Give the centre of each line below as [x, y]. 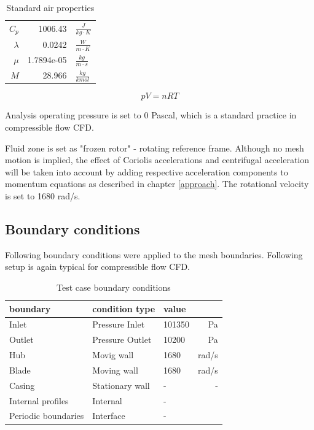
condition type [124, 308]
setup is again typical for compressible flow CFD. [97, 267]
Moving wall [116, 370]
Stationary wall [121, 385]
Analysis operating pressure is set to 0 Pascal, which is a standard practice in [151, 115]
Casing [22, 385]
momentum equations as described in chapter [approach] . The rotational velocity [157, 184]
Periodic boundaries [47, 416]
